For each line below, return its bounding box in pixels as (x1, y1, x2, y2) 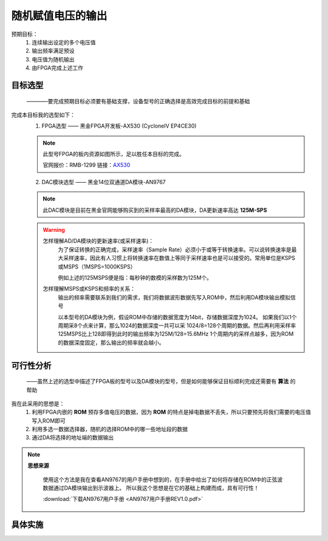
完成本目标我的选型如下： (11, 111, 75, 118)
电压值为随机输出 (32, 55, 75, 63)
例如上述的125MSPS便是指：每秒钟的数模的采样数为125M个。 (58, 274, 213, 281)
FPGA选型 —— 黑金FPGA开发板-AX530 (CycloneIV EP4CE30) (41, 122, 197, 130)
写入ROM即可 (32, 417, 66, 424)
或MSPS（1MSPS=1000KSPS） (58, 263, 136, 270)
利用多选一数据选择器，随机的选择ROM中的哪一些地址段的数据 (32, 426, 188, 433)
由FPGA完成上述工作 (32, 64, 83, 72)
